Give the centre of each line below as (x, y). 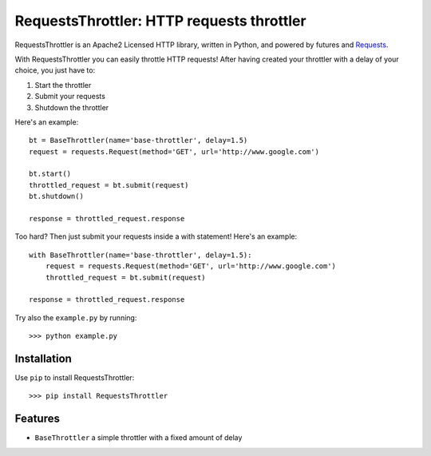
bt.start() (50, 174)
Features (37, 419)
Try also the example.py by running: (76, 317)
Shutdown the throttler (72, 107)
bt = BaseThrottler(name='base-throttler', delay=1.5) (138, 141)
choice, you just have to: (55, 70)
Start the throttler (63, 85)
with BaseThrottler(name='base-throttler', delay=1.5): (140, 255)
